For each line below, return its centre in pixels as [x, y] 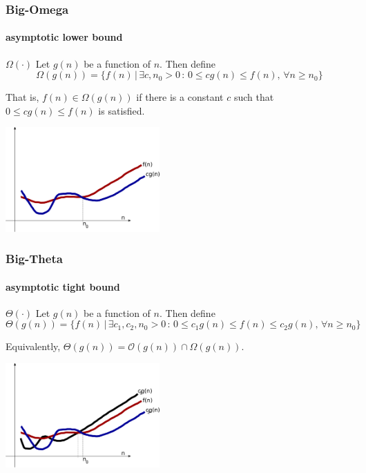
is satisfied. [122, 110]
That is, [22, 97]
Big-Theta [34, 259]
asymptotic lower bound [64, 37]
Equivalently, [33, 346]
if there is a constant [180, 97]
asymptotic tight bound [63, 286]
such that [254, 97]
